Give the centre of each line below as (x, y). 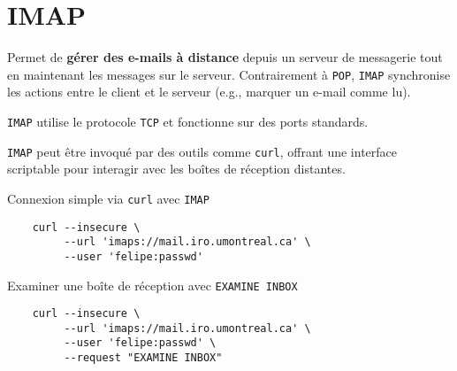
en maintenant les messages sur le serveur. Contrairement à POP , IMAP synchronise (229, 74)
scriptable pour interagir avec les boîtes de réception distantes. (176, 169)
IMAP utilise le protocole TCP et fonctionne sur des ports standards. (188, 121)
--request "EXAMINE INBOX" (143, 358)
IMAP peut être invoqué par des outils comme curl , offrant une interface (202, 151)
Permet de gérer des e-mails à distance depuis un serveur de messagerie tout (225, 57)
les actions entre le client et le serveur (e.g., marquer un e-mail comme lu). (209, 92)
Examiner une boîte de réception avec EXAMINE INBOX (152, 285)
